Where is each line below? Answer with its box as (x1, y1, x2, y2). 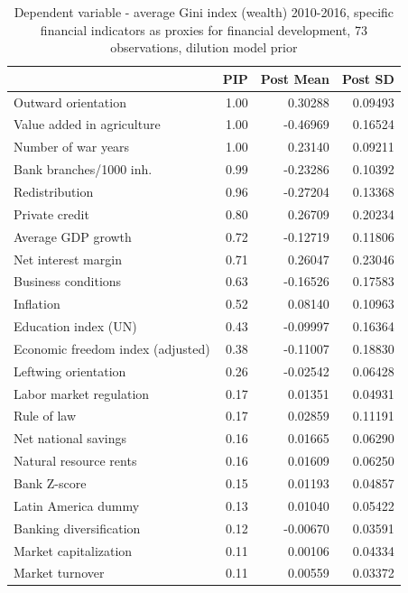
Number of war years (14, 137, 130, 156)
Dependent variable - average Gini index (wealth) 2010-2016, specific (14, 3, 394, 21)
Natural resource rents (14, 451, 137, 470)
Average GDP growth (14, 227, 132, 246)
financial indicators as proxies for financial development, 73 (40, 20, 367, 39)
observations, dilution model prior (110, 38, 298, 57)
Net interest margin (14, 249, 122, 268)
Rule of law (14, 406, 77, 425)
